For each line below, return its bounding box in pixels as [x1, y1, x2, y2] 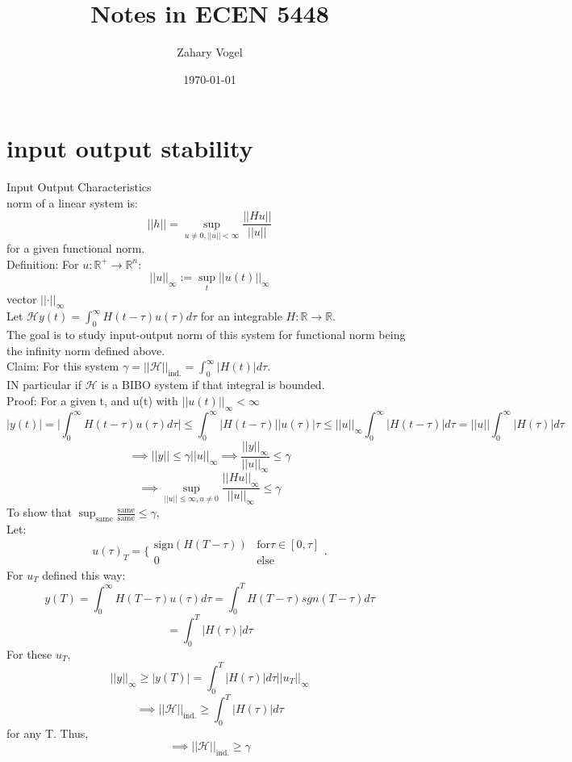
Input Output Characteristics [6, 178, 152, 195]
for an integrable [200, 308, 282, 324]
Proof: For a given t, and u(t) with [6, 391, 178, 408]
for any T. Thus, [6, 724, 89, 741]
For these [6, 645, 52, 662]
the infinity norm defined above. [6, 341, 165, 358]
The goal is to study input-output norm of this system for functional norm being [6, 326, 406, 343]
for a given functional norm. [6, 240, 145, 257]
